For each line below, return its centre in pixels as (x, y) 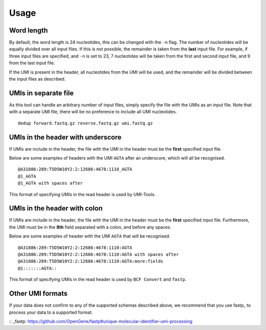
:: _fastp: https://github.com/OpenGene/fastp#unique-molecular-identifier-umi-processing (101, 321)
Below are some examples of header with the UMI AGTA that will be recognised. (90, 236)
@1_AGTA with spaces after (50, 183)
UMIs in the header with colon (56, 208)
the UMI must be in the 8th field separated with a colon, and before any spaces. (90, 227)
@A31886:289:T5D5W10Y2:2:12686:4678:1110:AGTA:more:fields (91, 261)
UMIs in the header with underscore (65, 137)
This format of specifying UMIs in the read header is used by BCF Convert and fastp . (98, 280)
